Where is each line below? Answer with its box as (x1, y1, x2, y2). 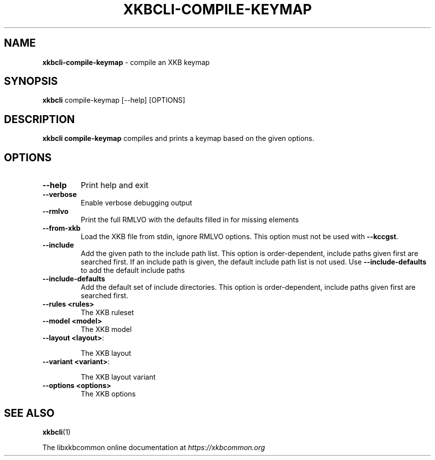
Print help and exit (80, 180, 148, 191)
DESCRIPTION (4, 113, 75, 126)
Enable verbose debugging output (80, 198, 192, 207)
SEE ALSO (4, 406, 55, 419)
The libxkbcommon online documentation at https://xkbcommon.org (42, 443, 265, 452)
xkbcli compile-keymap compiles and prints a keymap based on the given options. (42, 134, 314, 143)
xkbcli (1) (42, 427, 71, 436)
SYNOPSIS (4, 75, 58, 88)
